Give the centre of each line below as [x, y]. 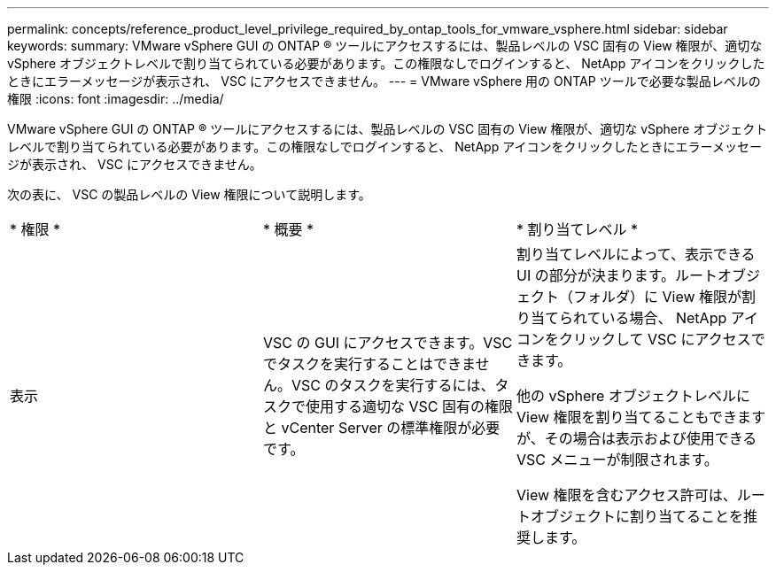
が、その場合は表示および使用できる [636, 438]
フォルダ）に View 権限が [657, 297]
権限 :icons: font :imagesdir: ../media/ [116, 99]
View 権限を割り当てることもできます [640, 417]
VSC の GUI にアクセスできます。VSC [388, 343]
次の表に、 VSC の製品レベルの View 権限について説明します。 [189, 194]
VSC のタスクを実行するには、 [393, 385]
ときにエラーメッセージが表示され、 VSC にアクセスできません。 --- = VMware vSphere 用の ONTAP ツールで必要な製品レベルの [384, 81]
